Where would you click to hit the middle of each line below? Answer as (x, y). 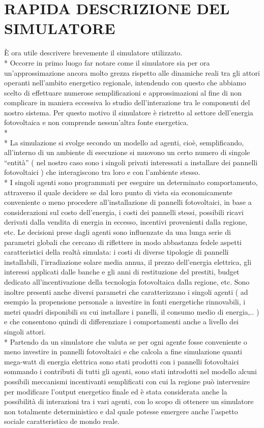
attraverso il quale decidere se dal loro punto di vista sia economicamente (118, 192)
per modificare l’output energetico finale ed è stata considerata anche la (116, 391)
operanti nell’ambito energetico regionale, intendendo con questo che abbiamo (125, 83)
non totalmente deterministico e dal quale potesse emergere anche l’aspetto (121, 411)
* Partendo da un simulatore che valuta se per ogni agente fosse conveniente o (126, 341)
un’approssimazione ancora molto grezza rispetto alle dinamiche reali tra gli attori (132, 72)
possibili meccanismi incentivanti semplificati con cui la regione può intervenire (127, 381)
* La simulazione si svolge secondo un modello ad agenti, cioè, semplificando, (124, 142)
